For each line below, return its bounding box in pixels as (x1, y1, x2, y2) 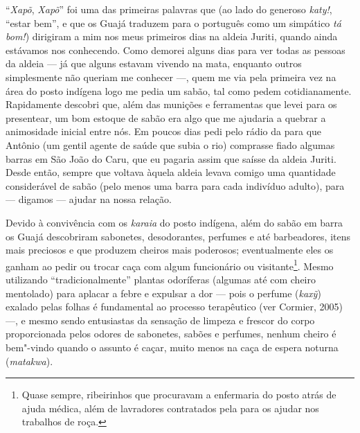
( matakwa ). (6, 353, 53, 368)
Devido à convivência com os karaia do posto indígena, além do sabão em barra (6, 215, 343, 229)
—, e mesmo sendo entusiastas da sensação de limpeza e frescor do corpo (6, 312, 315, 327)
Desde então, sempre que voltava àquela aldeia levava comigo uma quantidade (6, 165, 336, 179)
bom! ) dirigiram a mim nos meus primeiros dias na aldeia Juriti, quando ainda (6, 29, 338, 44)
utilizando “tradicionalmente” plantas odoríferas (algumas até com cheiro (6, 272, 316, 286)
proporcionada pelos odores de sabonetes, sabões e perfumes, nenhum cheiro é (6, 326, 336, 341)
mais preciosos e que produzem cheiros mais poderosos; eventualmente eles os (6, 242, 334, 257)
